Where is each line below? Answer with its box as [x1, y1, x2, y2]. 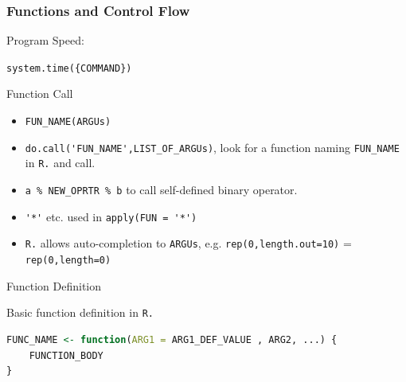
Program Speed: [6, 32, 84, 49]
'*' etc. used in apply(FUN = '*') [25, 208, 197, 224]
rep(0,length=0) [25, 255, 111, 266]
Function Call [6, 85, 73, 102]
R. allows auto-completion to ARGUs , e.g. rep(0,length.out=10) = [25, 235, 352, 251]
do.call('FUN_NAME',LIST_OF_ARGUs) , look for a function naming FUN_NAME [25, 138, 400, 155]
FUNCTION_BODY [29, 349, 103, 361]
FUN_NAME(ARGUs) [25, 116, 111, 128]
